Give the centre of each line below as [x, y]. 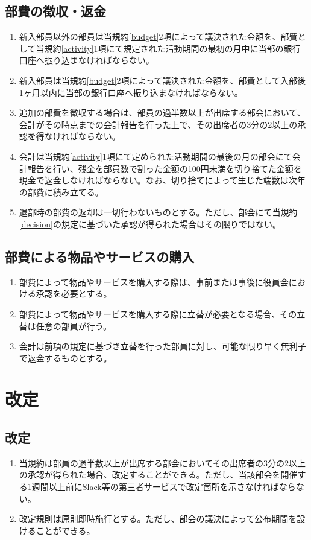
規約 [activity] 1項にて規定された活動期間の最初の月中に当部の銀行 [172, 48]
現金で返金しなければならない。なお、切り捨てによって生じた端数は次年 [162, 180]
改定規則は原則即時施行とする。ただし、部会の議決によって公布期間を [158, 519]
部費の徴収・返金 [55, 11]
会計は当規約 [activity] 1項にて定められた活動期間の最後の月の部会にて [155, 156]
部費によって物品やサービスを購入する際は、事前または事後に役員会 [154, 281]
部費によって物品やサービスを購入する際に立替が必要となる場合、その [158, 313]
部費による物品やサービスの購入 [100, 256]
